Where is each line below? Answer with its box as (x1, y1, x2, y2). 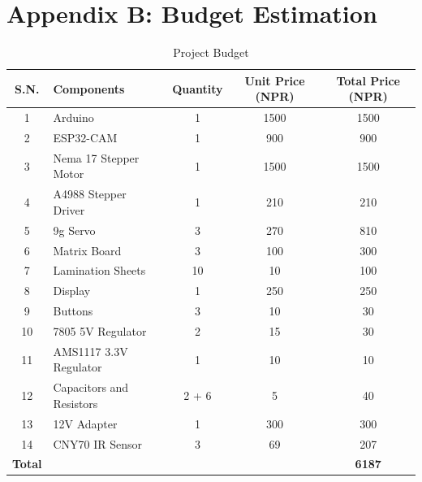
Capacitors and (53, 379, 129, 396)
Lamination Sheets (53, 262, 146, 279)
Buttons (53, 302, 93, 319)
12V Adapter (53, 415, 118, 432)
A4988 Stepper (53, 185, 127, 202)
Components (53, 80, 125, 97)
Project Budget (173, 44, 249, 61)
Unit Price (244, 72, 305, 89)
